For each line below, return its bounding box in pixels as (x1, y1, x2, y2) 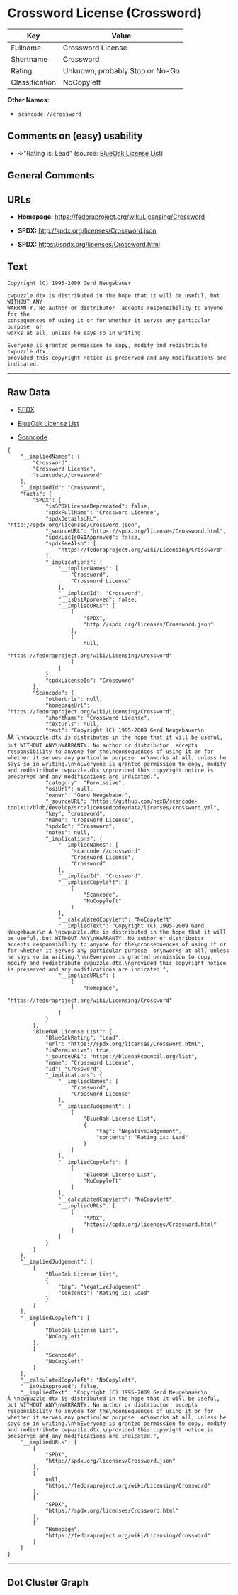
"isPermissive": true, (45, 1047, 113, 1054)
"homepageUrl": (45, 702, 91, 709)
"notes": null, (45, 828, 91, 836)
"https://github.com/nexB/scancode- (89, 798, 198, 805)
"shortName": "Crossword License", (45, 714, 151, 721)
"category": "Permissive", (45, 779, 125, 786)
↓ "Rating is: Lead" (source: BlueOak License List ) (17, 149, 164, 157)
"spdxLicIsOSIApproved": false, (45, 533, 141, 541)
